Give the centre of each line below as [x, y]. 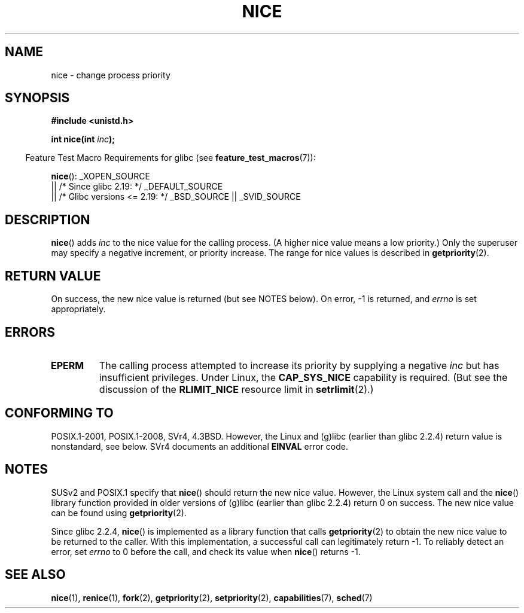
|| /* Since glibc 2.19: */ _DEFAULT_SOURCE [137, 187]
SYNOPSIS [37, 98]
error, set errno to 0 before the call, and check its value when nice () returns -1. [206, 551]
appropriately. [78, 309]
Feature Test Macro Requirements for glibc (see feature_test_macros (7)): [170, 158]
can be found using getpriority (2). [119, 513]
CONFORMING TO [59, 413]
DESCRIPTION [48, 219]
